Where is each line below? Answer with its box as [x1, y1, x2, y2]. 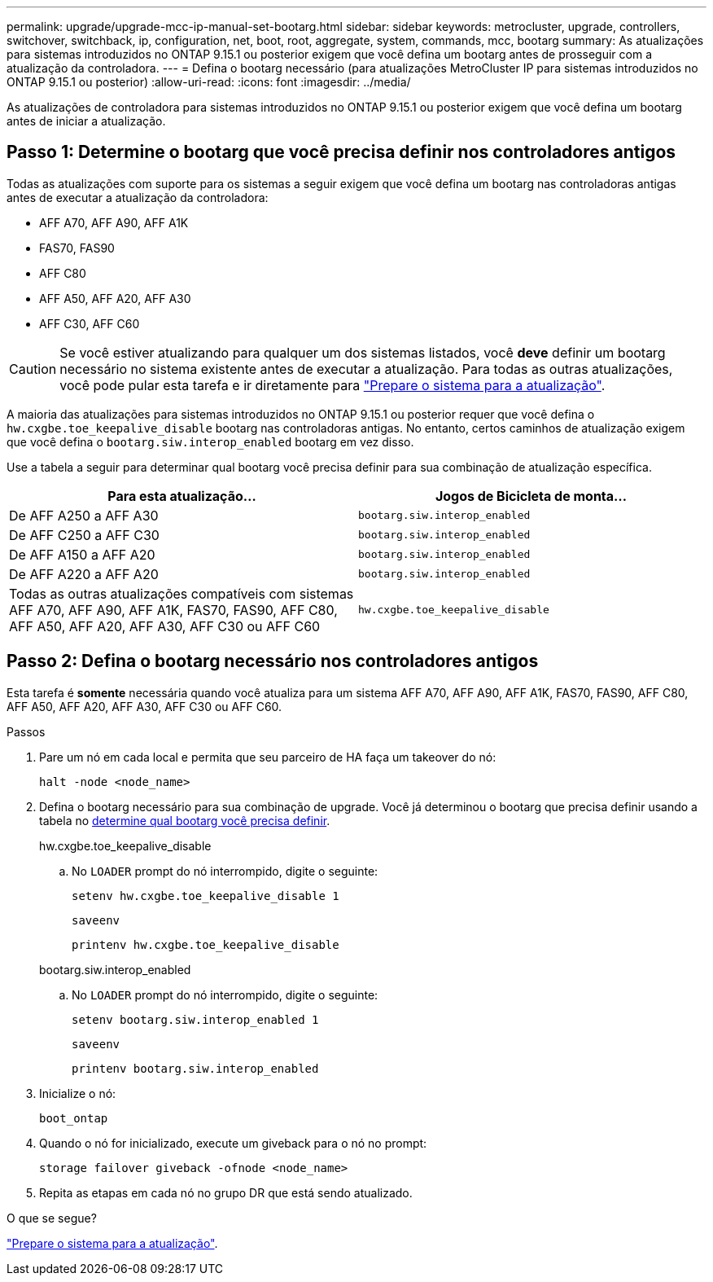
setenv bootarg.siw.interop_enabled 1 [72, 1012, 319, 1026]
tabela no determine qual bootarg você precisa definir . [39, 813, 330, 828]
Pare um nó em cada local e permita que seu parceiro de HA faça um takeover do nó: [39, 749, 496, 764]
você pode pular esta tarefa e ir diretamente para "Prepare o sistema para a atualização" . [59, 376, 606, 393]
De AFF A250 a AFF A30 [9, 507, 159, 524]
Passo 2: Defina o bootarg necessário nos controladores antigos [7, 651, 539, 672]
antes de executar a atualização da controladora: [7, 190, 269, 204]
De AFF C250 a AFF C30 [9, 526, 160, 543]
